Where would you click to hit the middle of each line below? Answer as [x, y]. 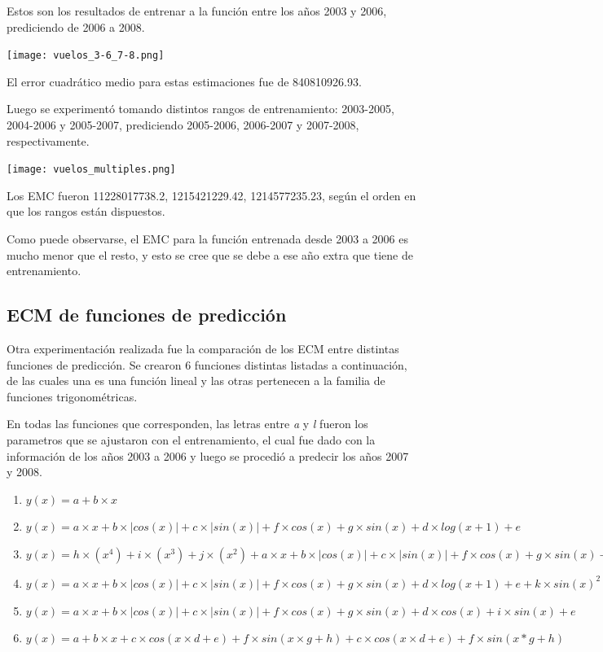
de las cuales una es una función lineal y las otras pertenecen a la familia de [196, 381]
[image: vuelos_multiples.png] [91, 170]
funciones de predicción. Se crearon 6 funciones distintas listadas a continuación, [207, 364]
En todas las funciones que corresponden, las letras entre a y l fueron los [187, 424]
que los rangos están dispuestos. [86, 211]
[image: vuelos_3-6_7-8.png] [86, 56]
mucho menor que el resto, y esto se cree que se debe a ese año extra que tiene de [210, 254]
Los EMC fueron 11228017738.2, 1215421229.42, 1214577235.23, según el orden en [211, 195]
